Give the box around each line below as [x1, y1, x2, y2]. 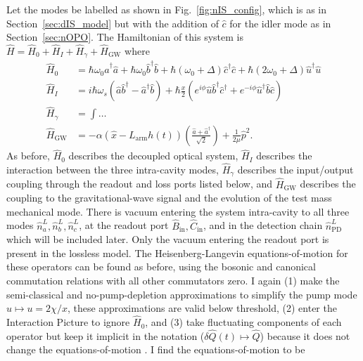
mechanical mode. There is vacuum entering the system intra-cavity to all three [6, 204, 350, 218]
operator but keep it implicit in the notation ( [6, 328, 205, 343]
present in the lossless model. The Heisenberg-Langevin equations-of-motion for [6, 245, 348, 260]
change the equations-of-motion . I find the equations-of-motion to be [6, 342, 305, 357]
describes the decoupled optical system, [68, 148, 238, 163]
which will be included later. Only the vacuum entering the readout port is [6, 232, 329, 247]
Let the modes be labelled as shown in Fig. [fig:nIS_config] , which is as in [6, 2, 327, 16]
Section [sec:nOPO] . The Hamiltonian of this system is [6, 29, 243, 44]
